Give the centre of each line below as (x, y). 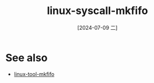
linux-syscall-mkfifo (97, 11)
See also (27, 58)
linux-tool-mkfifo (34, 74)
